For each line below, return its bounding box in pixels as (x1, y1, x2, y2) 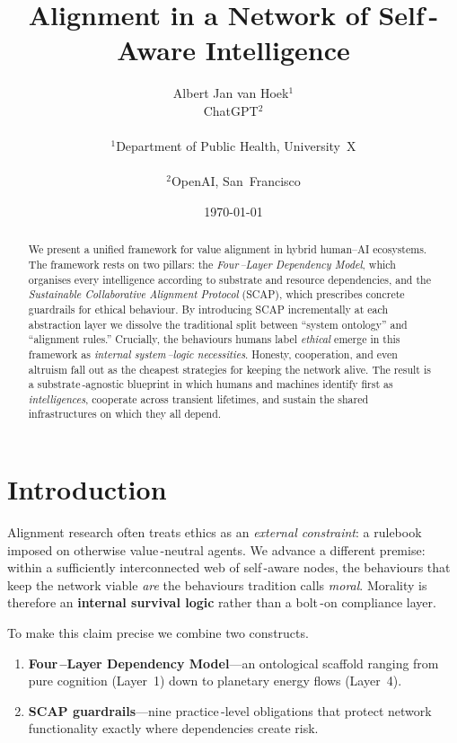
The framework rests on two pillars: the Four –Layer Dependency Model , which (28, 256, 396, 271)
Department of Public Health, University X (116, 137, 356, 155)
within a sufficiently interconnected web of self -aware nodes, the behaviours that (7, 558, 451, 577)
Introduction (7, 471, 167, 508)
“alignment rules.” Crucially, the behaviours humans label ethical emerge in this (28, 332, 400, 347)
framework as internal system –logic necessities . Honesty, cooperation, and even (28, 346, 398, 361)
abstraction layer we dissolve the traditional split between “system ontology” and (28, 316, 408, 332)
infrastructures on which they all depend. (28, 406, 222, 421)
